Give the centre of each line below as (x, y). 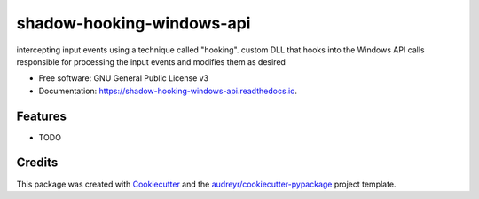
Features (41, 116)
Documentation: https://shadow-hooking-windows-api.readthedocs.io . (168, 91)
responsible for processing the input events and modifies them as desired (151, 61)
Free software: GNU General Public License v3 (124, 78)
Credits (37, 163)
